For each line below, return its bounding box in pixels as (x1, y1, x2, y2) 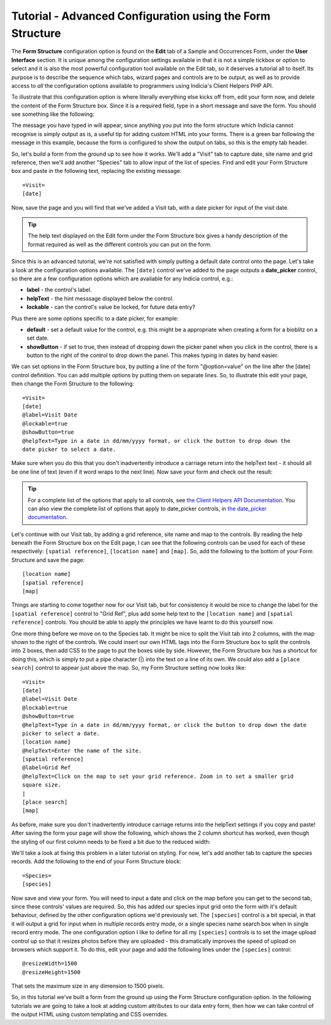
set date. (26, 334, 49, 342)
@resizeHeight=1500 (22, 969, 81, 975)
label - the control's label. (26, 286, 92, 294)
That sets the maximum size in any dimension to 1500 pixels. (11, 982, 165, 990)
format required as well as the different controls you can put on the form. (28, 240, 212, 248)
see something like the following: (11, 110, 94, 118)
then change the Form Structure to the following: (11, 380, 134, 388)
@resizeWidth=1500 (22, 960, 78, 967)
